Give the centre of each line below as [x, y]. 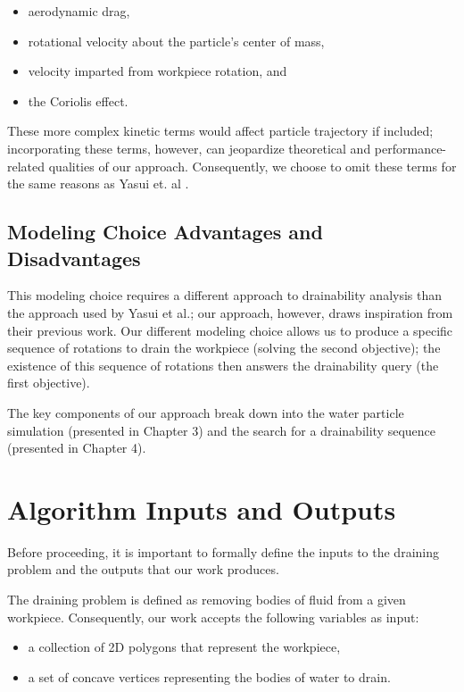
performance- [410, 148]
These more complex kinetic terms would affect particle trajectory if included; [220, 131]
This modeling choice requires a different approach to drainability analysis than [225, 295]
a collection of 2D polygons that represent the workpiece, [184, 647]
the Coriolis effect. [78, 100]
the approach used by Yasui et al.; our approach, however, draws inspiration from [230, 312]
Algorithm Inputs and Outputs [202, 509]
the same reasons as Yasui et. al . [98, 183]
